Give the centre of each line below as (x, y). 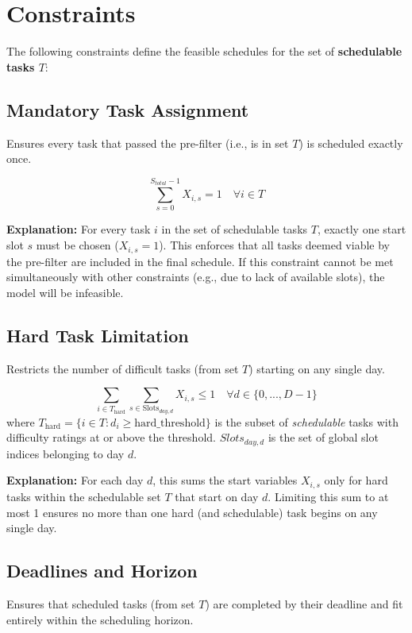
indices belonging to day (65, 453)
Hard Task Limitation (98, 335)
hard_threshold (170, 423)
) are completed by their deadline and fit (304, 603)
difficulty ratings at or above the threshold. (111, 437)
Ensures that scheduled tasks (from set (101, 603)
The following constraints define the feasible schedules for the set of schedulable (204, 51)
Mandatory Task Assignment (128, 109)
